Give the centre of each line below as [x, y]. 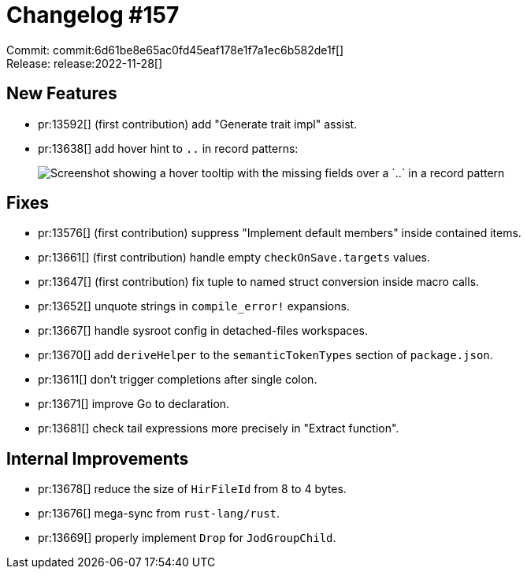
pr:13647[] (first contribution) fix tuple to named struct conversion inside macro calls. [259, 282]
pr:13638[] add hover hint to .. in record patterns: [168, 148]
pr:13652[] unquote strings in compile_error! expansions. [194, 306]
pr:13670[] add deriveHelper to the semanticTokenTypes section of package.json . [265, 355]
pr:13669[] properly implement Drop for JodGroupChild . [187, 538]
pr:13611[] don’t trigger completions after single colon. [178, 380]
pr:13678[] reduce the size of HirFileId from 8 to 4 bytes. [192, 489]
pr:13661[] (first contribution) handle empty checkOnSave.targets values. [234, 258]
